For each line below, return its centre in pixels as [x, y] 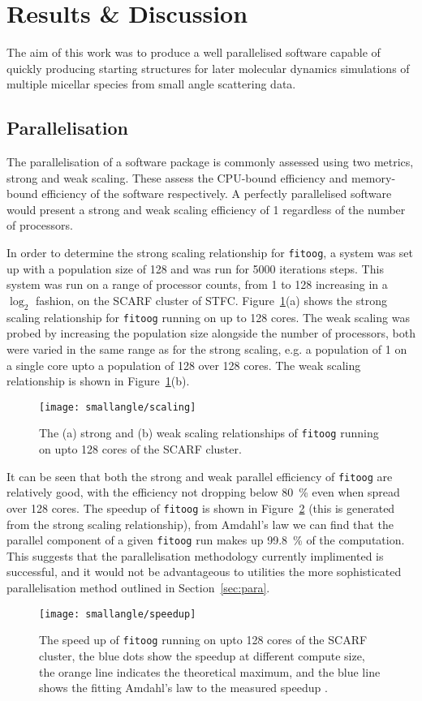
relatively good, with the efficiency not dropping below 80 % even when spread [203, 492]
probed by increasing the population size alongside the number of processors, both [211, 333]
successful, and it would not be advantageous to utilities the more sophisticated [204, 572]
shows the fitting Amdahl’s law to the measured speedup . [183, 688]
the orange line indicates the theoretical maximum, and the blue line [210, 671]
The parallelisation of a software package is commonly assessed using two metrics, [210, 162]
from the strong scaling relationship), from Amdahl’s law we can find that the [200, 524]
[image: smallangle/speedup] [118, 614]
